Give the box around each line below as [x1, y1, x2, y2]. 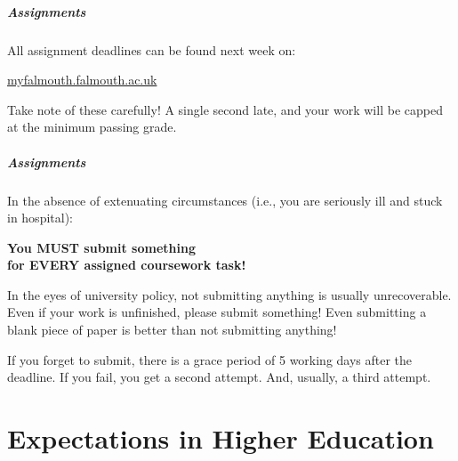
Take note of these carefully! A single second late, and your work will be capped [7, 100, 443, 118]
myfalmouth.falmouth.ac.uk [7, 70, 157, 89]
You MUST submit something [7, 238, 196, 256]
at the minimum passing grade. [7, 117, 177, 136]
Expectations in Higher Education [7, 420, 434, 457]
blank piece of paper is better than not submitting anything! [7, 320, 337, 339]
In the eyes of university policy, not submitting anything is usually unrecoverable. [7, 285, 452, 303]
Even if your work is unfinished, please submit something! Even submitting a [7, 303, 427, 321]
